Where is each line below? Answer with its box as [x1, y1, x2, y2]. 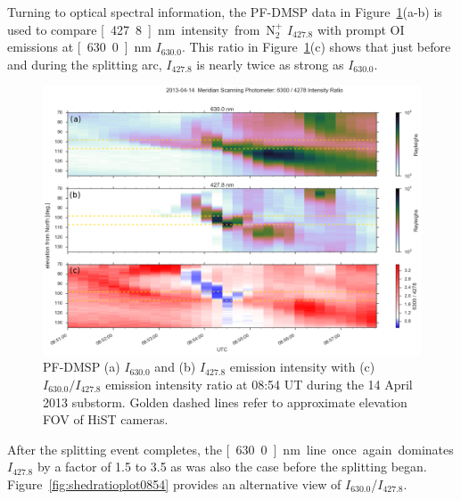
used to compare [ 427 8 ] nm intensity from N [7, 20, 276, 38]
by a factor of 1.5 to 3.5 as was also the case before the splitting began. [37, 457, 427, 476]
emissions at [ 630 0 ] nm [7, 37, 152, 56]
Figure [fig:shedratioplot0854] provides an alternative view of [7, 474, 342, 493]
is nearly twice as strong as [196, 54, 344, 73]
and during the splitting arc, [7, 54, 162, 73]
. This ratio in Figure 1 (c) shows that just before [181, 37, 451, 56]
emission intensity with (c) [229, 357, 375, 376]
